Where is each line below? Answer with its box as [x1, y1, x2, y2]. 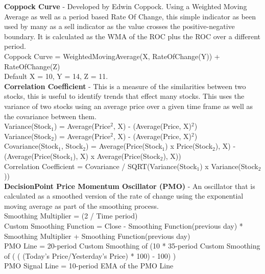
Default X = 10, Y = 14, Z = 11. [4, 71, 108, 81]
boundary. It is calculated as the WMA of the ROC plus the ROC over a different [4, 31, 260, 41]
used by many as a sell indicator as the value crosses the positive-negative [4, 21, 235, 32]
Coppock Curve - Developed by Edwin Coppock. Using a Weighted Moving [4, 1, 247, 11]
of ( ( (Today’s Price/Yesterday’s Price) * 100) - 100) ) [4, 250, 176, 261]
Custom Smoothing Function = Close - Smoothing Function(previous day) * [4, 221, 243, 231]
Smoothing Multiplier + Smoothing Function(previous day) [4, 230, 190, 241]
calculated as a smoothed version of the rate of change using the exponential [4, 190, 244, 201]
